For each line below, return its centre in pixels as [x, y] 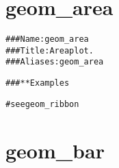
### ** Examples [38, 83]
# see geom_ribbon [42, 104]
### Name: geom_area [47, 39]
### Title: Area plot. [50, 50]
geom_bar [55, 150]
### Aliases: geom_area [55, 62]
